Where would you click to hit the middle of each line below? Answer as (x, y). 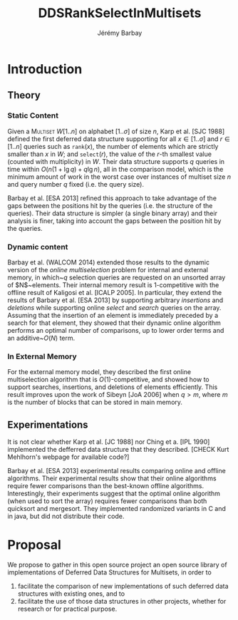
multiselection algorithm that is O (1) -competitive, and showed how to (108, 380)
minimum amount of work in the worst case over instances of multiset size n (119, 177)
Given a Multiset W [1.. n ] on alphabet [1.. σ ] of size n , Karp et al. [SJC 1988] (116, 131)
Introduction (45, 69)
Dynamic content (38, 247)
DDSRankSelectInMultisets (120, 13)
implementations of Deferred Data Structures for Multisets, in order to (109, 572)
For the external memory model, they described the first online (99, 372)
